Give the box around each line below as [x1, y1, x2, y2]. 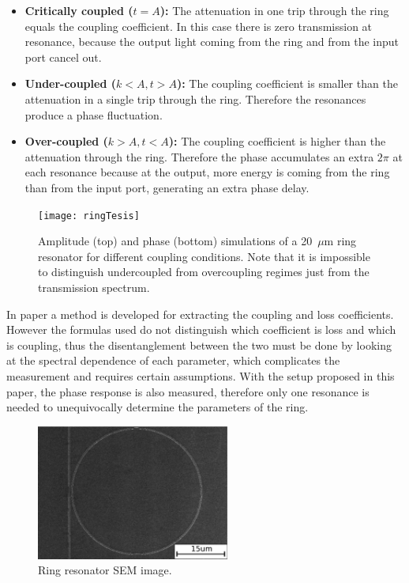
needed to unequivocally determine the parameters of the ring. [6, 399, 309, 415]
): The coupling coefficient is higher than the [168, 133, 386, 150]
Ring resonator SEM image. [38, 562, 172, 578]
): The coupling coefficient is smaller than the [176, 75, 398, 92]
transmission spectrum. [38, 278, 150, 295]
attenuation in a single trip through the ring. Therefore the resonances [24, 90, 366, 107]
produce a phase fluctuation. [24, 106, 163, 123]
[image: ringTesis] [38, 210, 140, 221]
